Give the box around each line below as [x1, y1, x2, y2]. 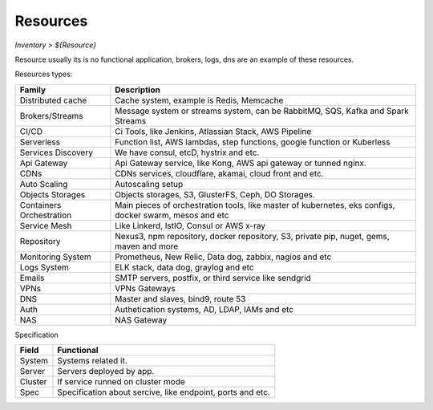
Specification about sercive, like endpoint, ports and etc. [57, 387, 270, 398]
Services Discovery [19, 147, 94, 158]
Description [115, 84, 160, 95]
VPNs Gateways [115, 282, 176, 294]
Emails [19, 272, 45, 283]
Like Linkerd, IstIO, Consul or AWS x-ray [115, 220, 266, 231]
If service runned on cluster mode [57, 376, 186, 388]
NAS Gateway [115, 314, 168, 325]
